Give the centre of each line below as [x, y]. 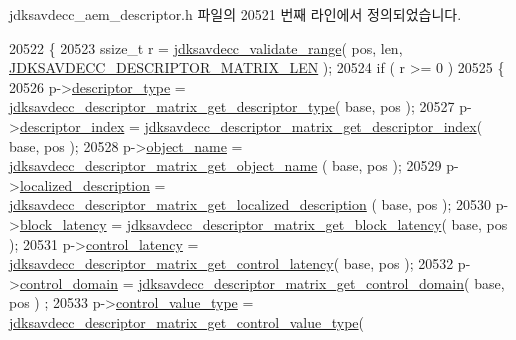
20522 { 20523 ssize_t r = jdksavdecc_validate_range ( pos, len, [206, 47]
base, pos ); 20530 [436, 204]
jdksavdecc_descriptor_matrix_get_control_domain [301, 282]
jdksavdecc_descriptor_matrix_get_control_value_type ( [187, 321]
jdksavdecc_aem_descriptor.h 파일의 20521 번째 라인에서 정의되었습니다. [235, 14]
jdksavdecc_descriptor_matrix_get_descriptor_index [310, 125]
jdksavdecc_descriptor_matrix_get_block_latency [284, 223]
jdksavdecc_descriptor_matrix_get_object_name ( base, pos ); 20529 [225, 165]
